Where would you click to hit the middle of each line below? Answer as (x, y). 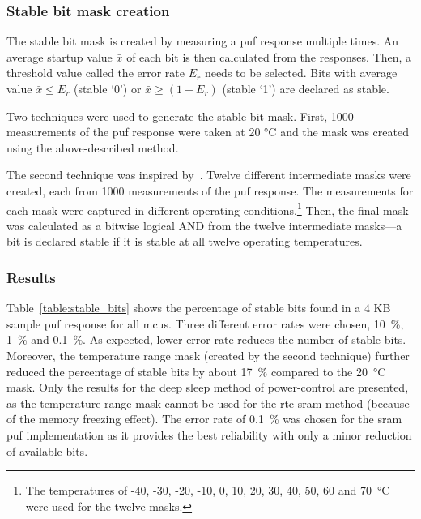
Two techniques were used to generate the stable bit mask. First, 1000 (180, 116)
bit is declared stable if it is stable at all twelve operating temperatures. (185, 241)
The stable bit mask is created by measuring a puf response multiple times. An (203, 41)
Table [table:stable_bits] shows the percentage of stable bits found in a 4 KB (199, 308)
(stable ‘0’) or (108, 88)
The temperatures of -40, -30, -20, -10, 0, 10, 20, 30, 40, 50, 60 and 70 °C (208, 490)
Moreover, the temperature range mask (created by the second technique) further (208, 355)
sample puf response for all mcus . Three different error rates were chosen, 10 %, (205, 323)
